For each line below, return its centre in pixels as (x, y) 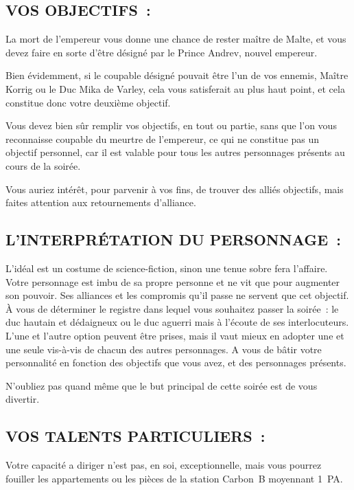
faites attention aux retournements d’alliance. (101, 202)
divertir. (23, 399)
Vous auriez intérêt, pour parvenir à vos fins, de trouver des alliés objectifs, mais (175, 189)
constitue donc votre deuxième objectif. (88, 102)
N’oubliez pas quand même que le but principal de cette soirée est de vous (162, 385)
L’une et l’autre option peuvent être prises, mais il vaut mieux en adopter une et (175, 335)
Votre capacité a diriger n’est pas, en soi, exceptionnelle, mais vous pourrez (164, 465)
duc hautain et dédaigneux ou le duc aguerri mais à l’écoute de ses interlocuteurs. (177, 322)
